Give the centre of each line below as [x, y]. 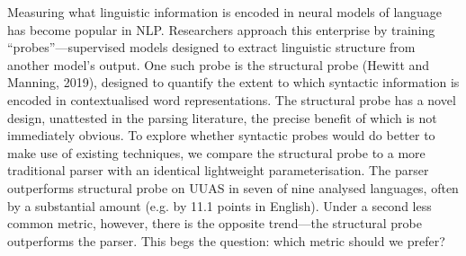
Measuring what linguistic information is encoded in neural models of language [225, 12]
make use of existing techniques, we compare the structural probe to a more [216, 152]
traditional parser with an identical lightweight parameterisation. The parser [218, 170]
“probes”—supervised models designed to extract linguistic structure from [211, 47]
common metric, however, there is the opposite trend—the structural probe [215, 223]
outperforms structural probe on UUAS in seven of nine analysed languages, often [233, 187]
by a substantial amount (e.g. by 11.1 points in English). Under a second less [220, 205]
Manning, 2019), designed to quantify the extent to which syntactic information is [233, 82]
